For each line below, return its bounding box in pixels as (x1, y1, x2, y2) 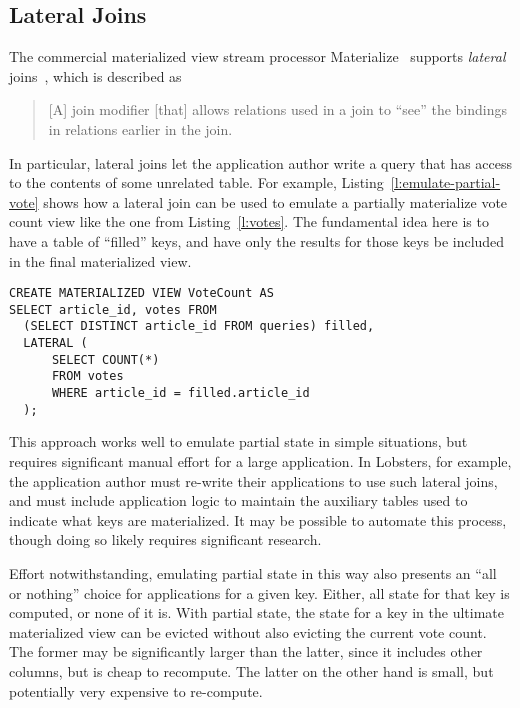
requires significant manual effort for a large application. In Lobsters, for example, (9, 450, 512, 471)
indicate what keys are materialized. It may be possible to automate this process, (9, 509, 507, 530)
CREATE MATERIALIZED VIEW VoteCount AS (9, 286, 274, 301)
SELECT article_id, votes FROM (9, 302, 217, 317)
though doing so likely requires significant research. (9, 529, 322, 550)
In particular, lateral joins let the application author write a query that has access (9, 152, 513, 173)
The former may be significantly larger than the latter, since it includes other (9, 641, 483, 662)
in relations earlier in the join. (48, 118, 233, 139)
